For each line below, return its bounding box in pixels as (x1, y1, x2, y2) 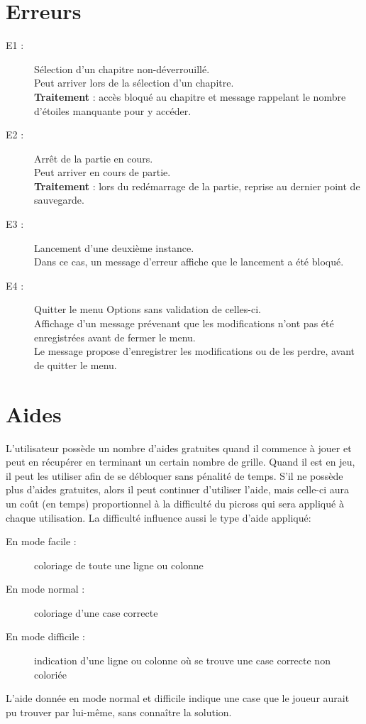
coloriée (34, 667, 67, 681)
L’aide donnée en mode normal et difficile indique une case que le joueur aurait (6, 691, 350, 706)
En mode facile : (6, 534, 77, 549)
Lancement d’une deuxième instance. (34, 240, 194, 255)
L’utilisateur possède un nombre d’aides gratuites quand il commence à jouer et (6, 440, 352, 455)
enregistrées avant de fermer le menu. (34, 329, 196, 344)
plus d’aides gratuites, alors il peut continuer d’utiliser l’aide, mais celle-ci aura (6, 482, 350, 497)
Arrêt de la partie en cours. (34, 150, 153, 165)
